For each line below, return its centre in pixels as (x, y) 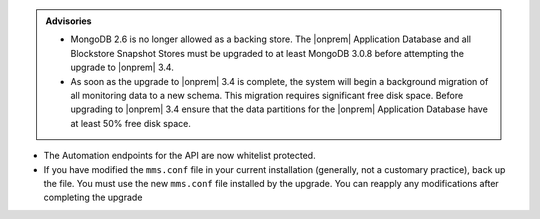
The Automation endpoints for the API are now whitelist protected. (179, 156)
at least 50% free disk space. (131, 123)
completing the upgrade (93, 197)
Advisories (68, 21)
